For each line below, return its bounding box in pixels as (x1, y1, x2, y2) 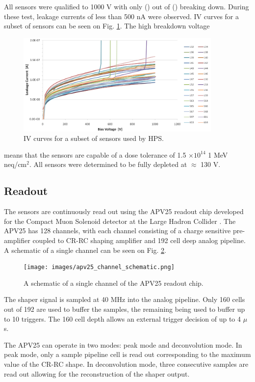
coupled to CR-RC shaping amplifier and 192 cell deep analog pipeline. (32, 235, 246, 245)
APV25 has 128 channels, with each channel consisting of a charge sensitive (4, 225, 231, 236)
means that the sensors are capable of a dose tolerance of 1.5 (4, 149, 186, 160)
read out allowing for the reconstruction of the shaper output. (4, 368, 190, 379)
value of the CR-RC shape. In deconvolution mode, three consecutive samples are (4, 358, 249, 369)
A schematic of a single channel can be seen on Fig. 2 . (4, 245, 166, 255)
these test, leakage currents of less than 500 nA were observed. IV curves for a (4, 11, 239, 21)
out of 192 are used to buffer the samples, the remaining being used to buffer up (4, 303, 245, 314)
